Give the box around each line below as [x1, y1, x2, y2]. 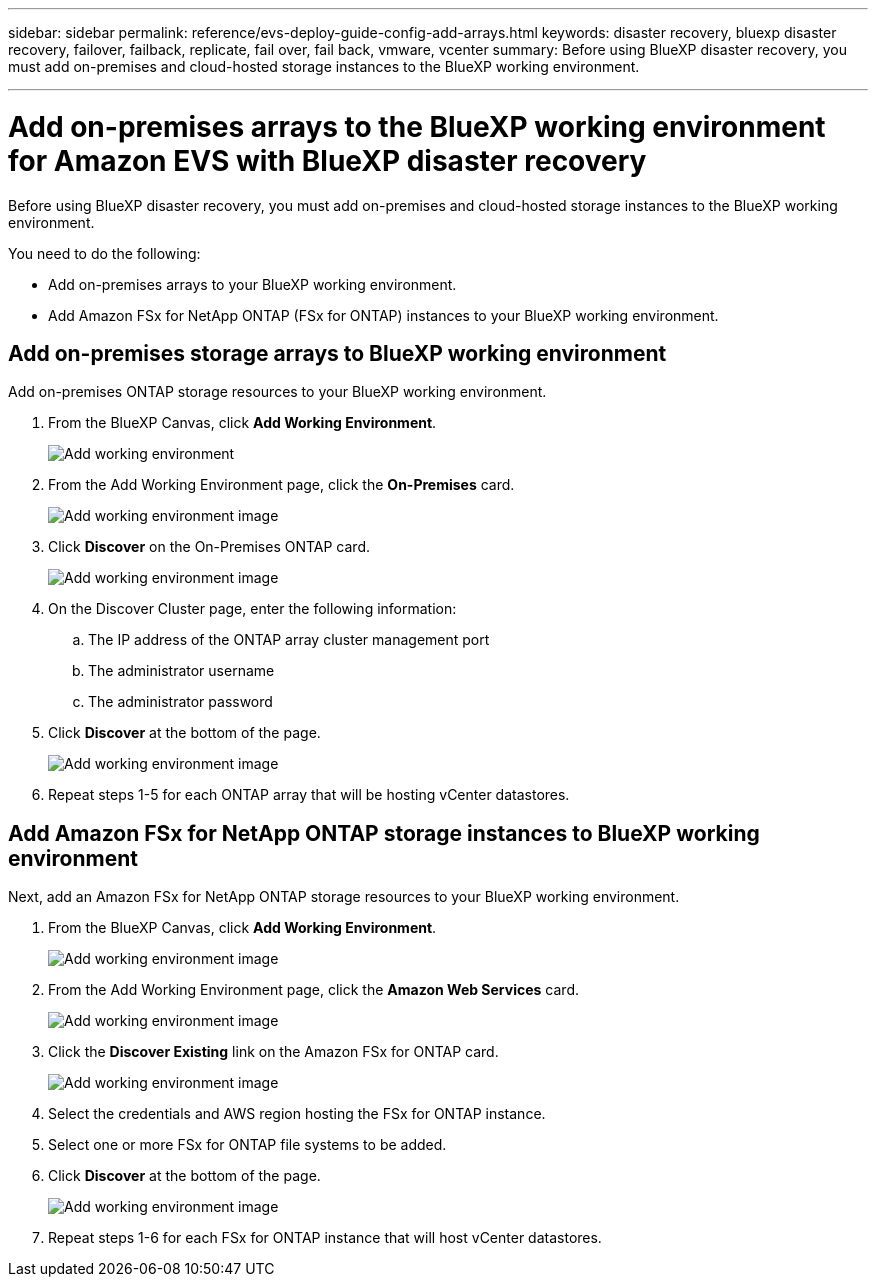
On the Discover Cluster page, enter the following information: [48, 600, 457, 618]
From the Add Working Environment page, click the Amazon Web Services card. [48, 981, 579, 999]
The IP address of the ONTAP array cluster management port [88, 631, 490, 649]
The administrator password [88, 693, 273, 711]
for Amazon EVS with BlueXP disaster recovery [8, 143, 647, 178]
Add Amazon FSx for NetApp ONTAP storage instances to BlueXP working [8, 820, 760, 846]
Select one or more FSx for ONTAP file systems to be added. [48, 1136, 447, 1154]
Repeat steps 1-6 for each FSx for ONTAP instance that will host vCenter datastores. [48, 1229, 602, 1247]
